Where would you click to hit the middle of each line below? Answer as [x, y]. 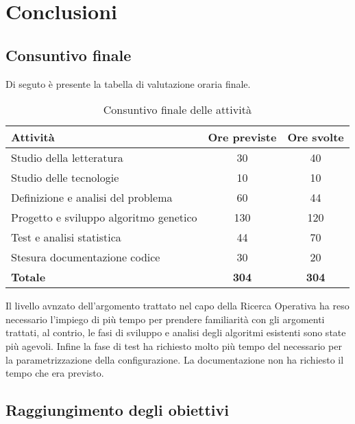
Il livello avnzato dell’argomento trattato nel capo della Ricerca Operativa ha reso [177, 306]
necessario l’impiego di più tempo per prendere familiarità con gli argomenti [165, 319]
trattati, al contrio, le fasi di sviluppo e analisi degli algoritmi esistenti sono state [176, 332]
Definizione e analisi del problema [92, 198]
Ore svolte [316, 137]
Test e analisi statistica [66, 237]
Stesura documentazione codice [86, 257]
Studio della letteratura [67, 158]
